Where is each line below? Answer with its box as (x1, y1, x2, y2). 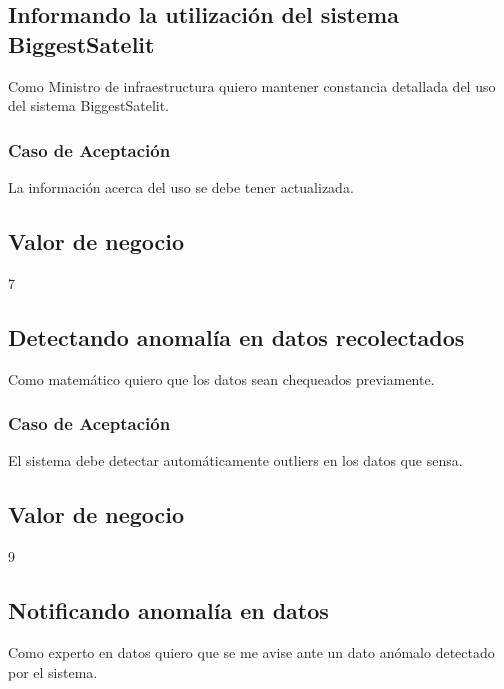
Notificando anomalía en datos (8, 595, 329, 626)
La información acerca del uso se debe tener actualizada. (8, 177, 354, 197)
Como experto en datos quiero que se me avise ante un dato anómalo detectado (8, 642, 495, 662)
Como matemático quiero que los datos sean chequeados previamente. (8, 368, 435, 389)
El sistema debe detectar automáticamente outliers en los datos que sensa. (8, 450, 463, 471)
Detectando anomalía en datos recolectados (8, 321, 465, 352)
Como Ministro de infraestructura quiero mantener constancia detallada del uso (8, 75, 496, 96)
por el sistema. (8, 661, 98, 682)
